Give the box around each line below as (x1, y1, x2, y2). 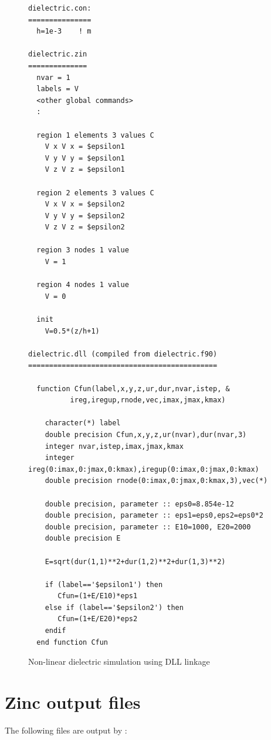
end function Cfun (36, 638, 109, 646)
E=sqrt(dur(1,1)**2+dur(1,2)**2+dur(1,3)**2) (45, 557, 226, 566)
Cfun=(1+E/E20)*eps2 (57, 615, 138, 624)
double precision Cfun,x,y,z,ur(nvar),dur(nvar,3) (45, 430, 247, 439)
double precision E (45, 534, 121, 543)
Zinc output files (5, 690, 141, 714)
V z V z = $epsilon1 (45, 165, 125, 174)
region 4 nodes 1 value (36, 281, 129, 289)
